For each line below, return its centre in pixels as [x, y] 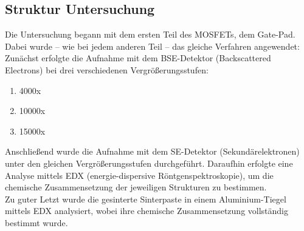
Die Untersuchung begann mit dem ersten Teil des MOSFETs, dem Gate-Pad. [150, 34]
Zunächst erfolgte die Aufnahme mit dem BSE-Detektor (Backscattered [138, 58]
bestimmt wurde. [36, 222]
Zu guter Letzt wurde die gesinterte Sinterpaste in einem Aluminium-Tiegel [146, 199]
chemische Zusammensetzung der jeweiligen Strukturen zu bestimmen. [136, 187]
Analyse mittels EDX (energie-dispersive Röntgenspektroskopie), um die [139, 175]
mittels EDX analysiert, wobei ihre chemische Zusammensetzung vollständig [147, 211]
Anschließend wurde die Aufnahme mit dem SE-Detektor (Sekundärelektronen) [152, 151]
